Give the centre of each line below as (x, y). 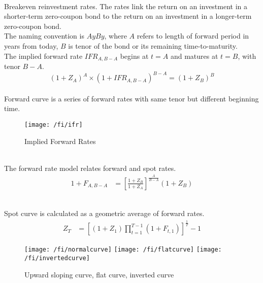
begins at (134, 56)
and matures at (194, 56)
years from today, (31, 45)
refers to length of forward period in (193, 36)
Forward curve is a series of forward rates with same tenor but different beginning (131, 98)
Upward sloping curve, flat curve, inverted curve (99, 274)
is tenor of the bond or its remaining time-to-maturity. (153, 45)
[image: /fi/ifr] (54, 125)
